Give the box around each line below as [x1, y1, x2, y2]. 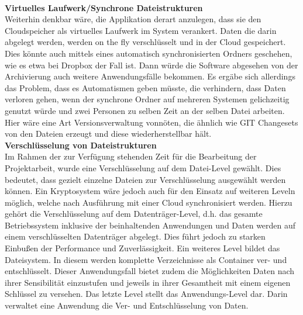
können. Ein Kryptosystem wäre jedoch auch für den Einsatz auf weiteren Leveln [5, 185, 295, 197]
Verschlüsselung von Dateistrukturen [5, 139, 157, 151]
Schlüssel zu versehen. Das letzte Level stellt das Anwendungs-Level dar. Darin [5, 288, 288, 300]
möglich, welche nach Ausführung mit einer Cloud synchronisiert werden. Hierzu [5, 196, 292, 208]
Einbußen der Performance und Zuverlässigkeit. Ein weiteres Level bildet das [5, 242, 280, 254]
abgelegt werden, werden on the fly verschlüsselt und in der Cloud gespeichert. [5, 36, 286, 48]
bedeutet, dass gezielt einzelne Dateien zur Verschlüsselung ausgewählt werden [5, 173, 286, 185]
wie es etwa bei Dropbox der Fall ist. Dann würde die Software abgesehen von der [5, 58, 298, 71]
